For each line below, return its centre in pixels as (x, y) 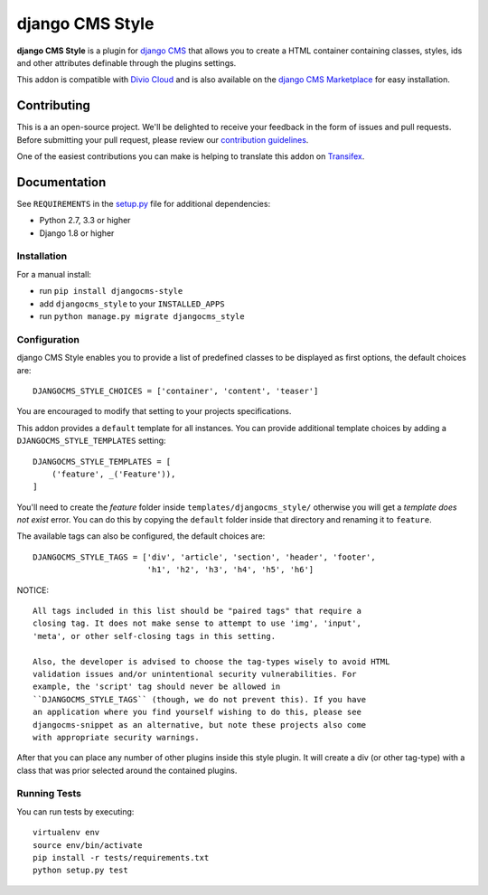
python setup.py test (80, 871)
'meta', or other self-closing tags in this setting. (154, 636)
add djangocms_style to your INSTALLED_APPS (132, 304)
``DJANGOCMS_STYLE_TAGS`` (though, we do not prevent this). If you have (200, 699)
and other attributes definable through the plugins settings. (127, 62)
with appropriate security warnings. (117, 737)
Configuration (48, 339)
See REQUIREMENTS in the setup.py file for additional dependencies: (144, 203)
